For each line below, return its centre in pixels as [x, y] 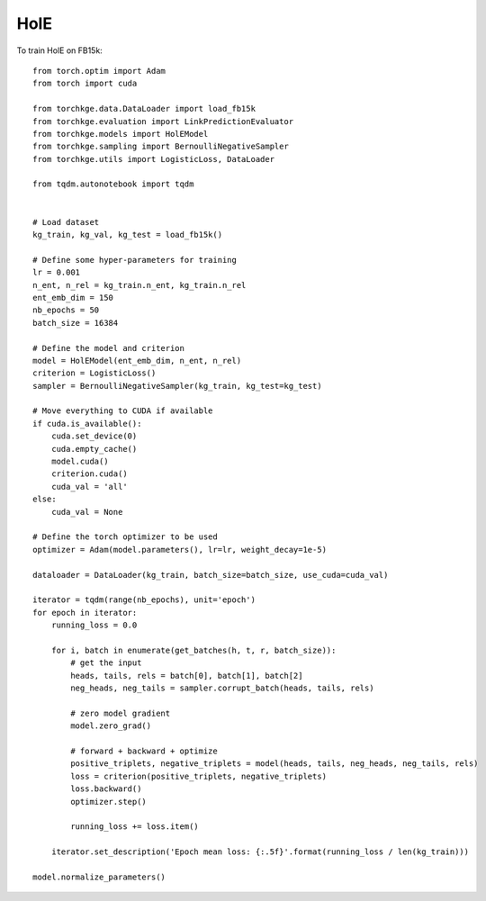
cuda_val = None [87, 512]
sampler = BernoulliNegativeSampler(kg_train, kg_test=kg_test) [178, 386]
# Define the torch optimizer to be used [125, 537]
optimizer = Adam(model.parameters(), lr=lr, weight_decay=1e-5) [180, 550]
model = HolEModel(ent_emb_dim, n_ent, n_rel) [137, 360]
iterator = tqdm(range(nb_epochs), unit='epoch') [144, 600]
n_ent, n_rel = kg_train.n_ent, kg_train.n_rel [139, 285]
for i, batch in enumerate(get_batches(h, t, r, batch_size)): [193, 650]
